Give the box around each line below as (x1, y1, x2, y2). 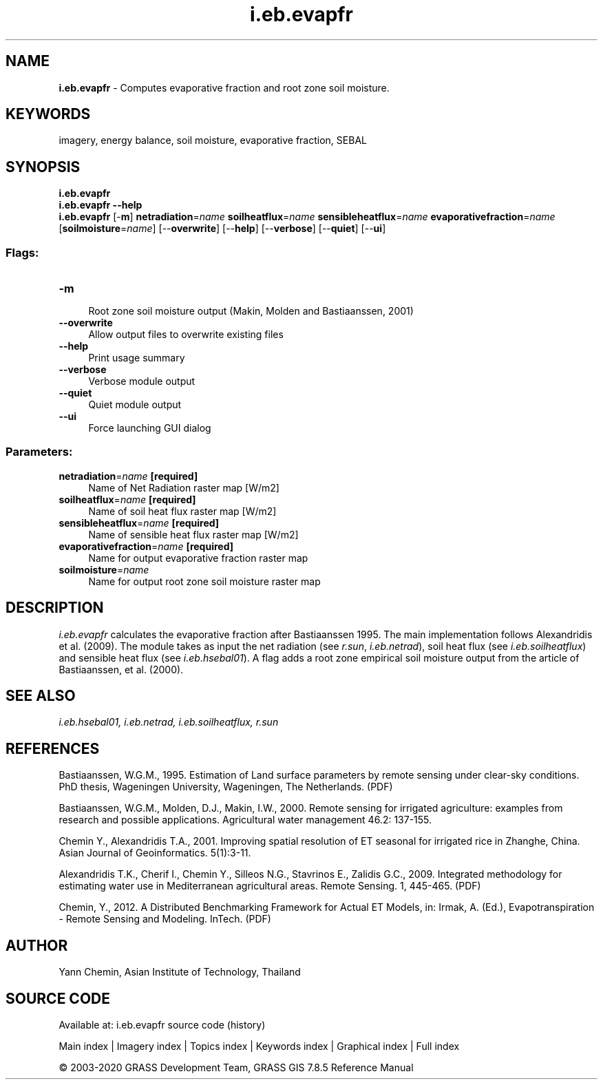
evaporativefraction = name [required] (59, 540, 234, 552)
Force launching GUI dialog (88, 422, 211, 434)
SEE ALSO (6, 687, 76, 705)
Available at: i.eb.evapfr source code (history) (59, 1019, 266, 1031)
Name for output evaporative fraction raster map (88, 551, 308, 564)
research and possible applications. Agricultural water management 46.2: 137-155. (59, 814, 432, 826)
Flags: (6, 245, 39, 260)
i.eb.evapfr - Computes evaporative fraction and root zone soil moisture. (59, 81, 390, 94)
